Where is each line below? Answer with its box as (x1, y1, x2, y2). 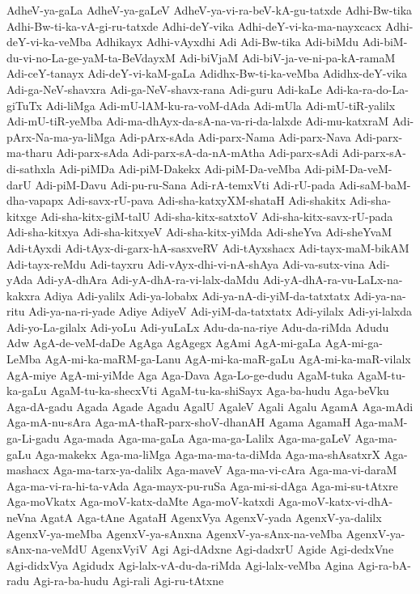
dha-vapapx (6, 192, 64, 209)
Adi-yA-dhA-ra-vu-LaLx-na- (262, 271, 403, 288)
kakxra (6, 286, 40, 303)
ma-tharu (6, 144, 53, 161)
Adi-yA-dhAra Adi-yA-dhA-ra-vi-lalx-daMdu (36, 271, 260, 288)
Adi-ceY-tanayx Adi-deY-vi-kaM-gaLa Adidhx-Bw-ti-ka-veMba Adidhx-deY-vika (6, 65, 408, 82)
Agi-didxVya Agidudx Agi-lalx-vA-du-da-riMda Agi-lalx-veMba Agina (6, 556, 354, 573)
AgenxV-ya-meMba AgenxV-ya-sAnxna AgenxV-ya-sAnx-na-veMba (6, 524, 343, 541)
